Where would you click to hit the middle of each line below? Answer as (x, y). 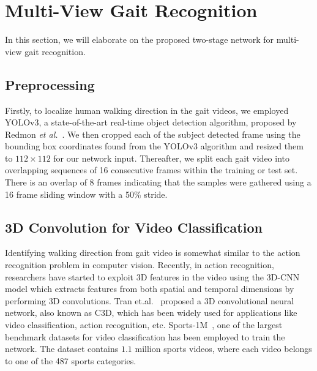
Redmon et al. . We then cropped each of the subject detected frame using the (153, 134)
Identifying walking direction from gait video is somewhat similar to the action (153, 253)
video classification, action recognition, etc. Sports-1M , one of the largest (144, 325)
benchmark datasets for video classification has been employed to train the (145, 336)
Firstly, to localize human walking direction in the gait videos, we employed (147, 110)
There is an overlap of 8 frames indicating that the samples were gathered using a (158, 182)
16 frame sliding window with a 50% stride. (86, 194)
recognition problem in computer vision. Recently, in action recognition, (140, 265)
